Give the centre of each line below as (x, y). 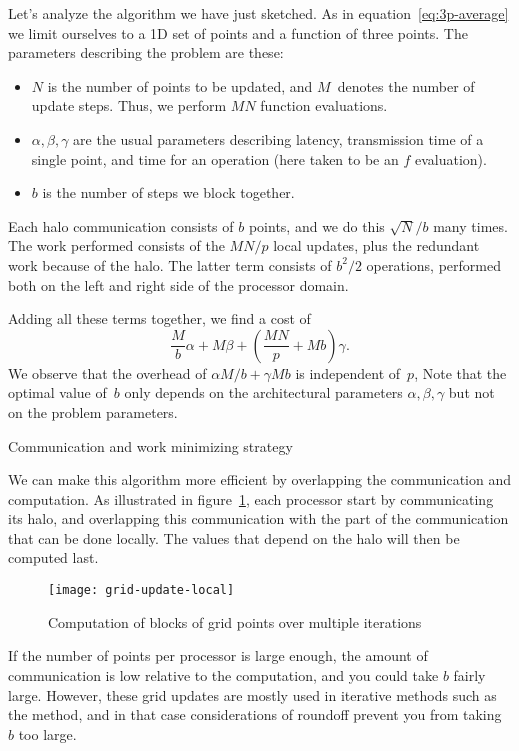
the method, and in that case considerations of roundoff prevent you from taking (255, 714)
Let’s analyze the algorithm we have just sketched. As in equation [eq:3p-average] (258, 13)
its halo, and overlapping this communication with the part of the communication (258, 518)
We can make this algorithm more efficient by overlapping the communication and (260, 479)
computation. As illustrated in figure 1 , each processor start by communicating (251, 498)
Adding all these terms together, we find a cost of (159, 318)
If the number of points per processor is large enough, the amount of (218, 655)
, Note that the (460, 372)
